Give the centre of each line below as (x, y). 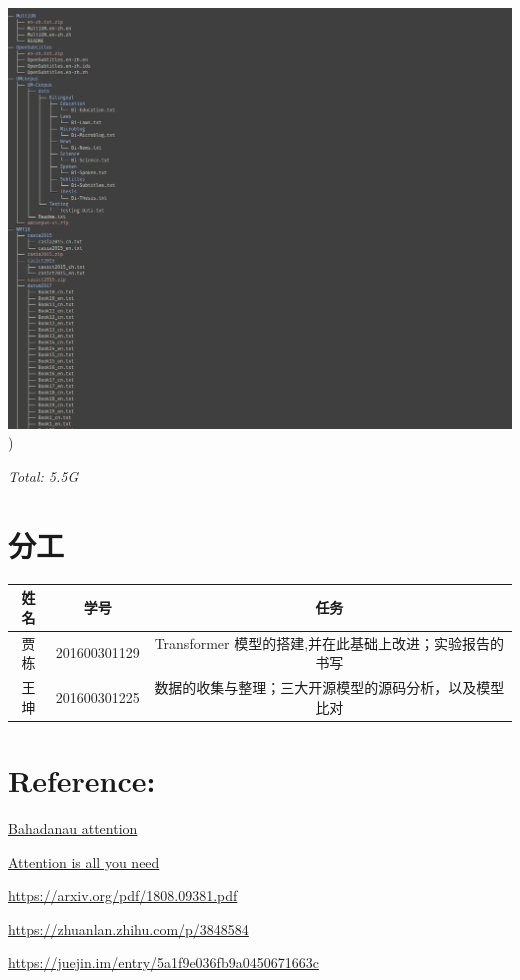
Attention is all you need (84, 861)
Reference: (82, 779)
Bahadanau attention (73, 827)
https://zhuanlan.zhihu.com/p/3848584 (128, 928)
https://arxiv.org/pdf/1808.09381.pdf (123, 895)
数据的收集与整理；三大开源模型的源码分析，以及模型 (329, 687)
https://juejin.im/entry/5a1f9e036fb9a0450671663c (163, 962)
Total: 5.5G (43, 476)
